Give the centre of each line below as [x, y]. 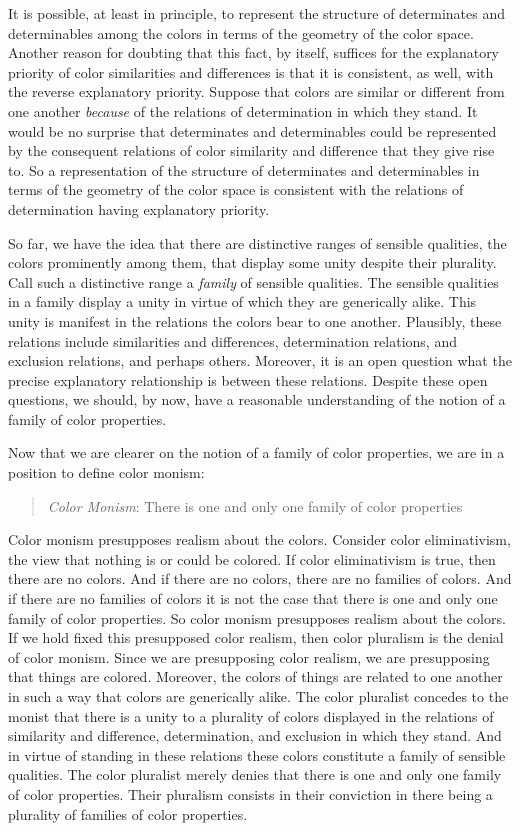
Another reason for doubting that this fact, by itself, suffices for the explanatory [254, 52]
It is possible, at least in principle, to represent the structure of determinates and [256, 13]
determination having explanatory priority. [139, 208]
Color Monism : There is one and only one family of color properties [255, 505]
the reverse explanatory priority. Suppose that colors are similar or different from [256, 91]
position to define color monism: [106, 472]
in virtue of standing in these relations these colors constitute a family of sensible [257, 754]
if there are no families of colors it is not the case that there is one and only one [253, 598]
